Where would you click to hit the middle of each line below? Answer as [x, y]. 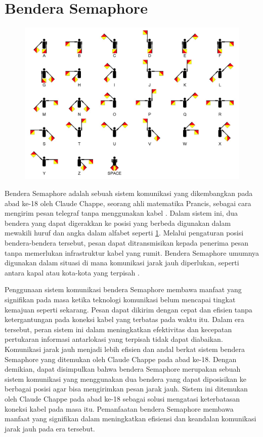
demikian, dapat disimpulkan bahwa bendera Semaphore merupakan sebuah [123, 369]
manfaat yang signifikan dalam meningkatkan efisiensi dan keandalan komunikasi [130, 419]
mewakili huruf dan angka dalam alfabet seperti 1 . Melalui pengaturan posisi [124, 233]
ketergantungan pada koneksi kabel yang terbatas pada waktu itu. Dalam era [124, 319]
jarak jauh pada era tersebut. [50, 428]
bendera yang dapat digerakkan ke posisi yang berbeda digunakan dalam [118, 223]
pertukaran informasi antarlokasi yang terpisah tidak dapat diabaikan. [114, 339]
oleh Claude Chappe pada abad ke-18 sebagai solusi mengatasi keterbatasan [122, 398]
